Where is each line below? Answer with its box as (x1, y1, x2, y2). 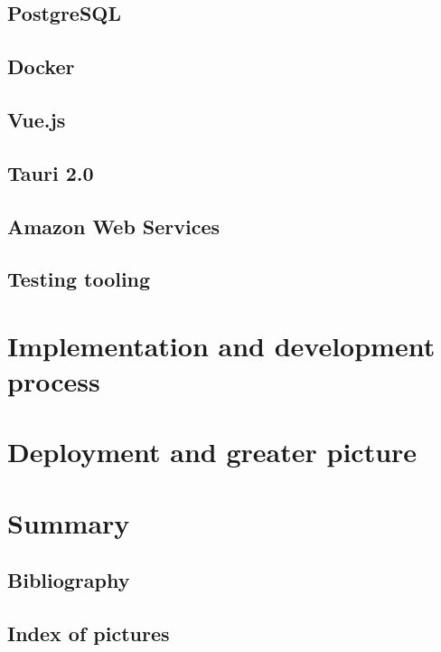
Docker (7, 52, 75, 80)
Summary (7, 504, 130, 541)
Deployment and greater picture (7, 433, 418, 470)
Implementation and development (7, 326, 436, 364)
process (7, 363, 100, 400)
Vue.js (7, 105, 66, 133)
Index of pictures (7, 619, 170, 647)
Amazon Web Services (7, 212, 220, 240)
